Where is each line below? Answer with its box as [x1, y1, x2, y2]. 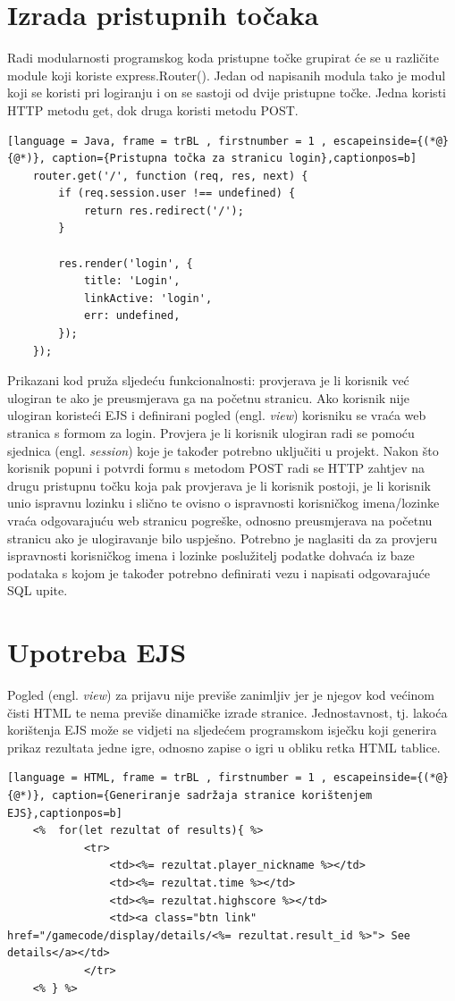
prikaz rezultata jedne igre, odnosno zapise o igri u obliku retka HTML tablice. [7, 737, 441, 756]
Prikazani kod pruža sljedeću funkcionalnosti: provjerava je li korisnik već [7, 371, 409, 390]
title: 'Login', [83, 274, 181, 288]
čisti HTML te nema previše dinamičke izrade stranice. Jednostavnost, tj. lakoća [7, 702, 448, 721]
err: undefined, [83, 309, 181, 323]
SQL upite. [7, 581, 68, 600]
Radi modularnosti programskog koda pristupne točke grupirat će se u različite [7, 48, 440, 67]
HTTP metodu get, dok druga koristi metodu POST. [7, 100, 299, 119]
